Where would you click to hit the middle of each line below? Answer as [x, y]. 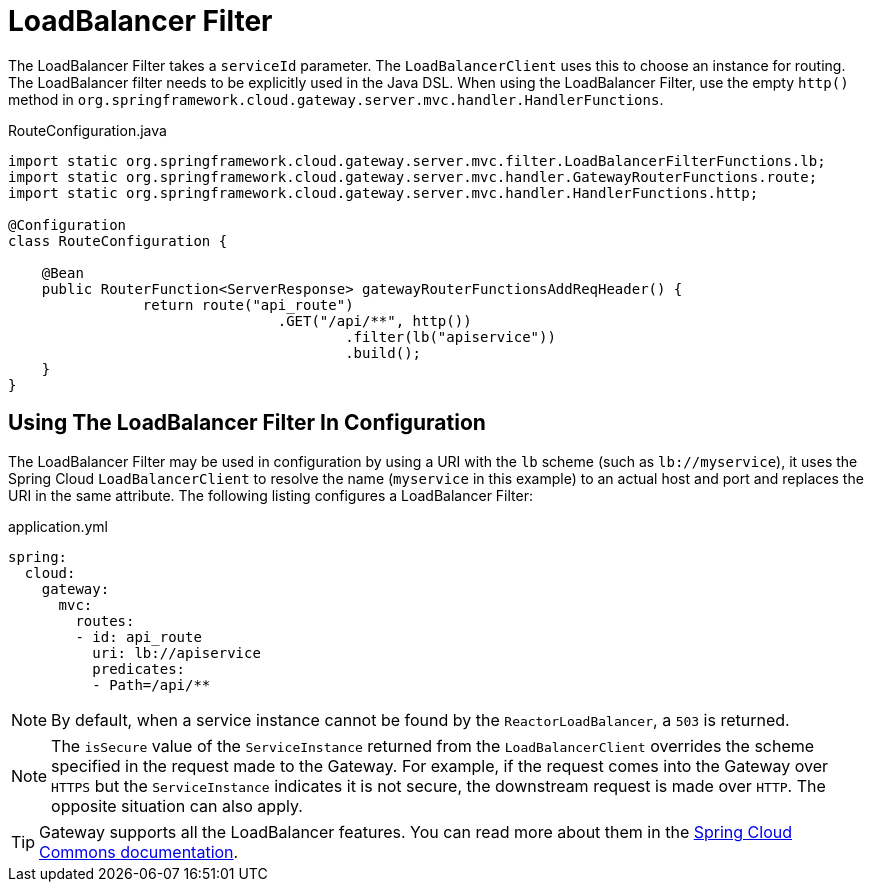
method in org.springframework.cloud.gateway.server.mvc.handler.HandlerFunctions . [336, 99]
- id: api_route [138, 636]
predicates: [139, 668]
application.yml [58, 526]
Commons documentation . [139, 851]
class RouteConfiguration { [118, 240]
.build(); [383, 352]
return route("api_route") [248, 304]
